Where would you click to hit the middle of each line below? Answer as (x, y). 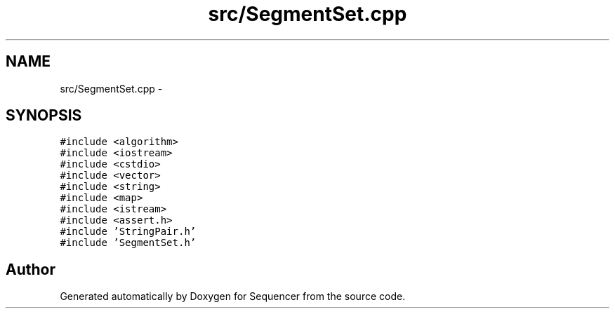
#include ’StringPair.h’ (128, 232)
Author (31, 269)
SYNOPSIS (44, 116)
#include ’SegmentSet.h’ (128, 243)
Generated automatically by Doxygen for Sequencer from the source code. (233, 296)
